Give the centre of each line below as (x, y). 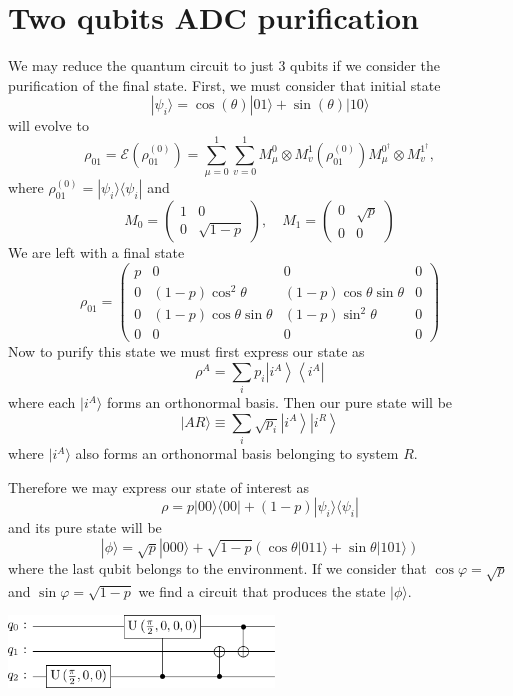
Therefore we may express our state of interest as (159, 486)
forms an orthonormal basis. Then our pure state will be (279, 402)
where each (42, 402)
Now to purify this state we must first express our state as (186, 351)
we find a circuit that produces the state (262, 590)
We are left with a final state (96, 252)
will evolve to (48, 125)
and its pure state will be (85, 527)
